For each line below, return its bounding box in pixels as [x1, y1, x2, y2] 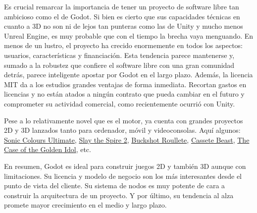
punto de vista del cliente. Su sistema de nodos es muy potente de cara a [4, 180, 225, 191]
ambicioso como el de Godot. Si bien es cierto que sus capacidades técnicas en [4, 11, 240, 21]
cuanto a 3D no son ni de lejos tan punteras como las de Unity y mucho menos [4, 21, 243, 31]
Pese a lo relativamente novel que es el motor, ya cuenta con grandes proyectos [4, 115, 243, 125]
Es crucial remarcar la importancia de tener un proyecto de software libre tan [4, 1, 239, 11]
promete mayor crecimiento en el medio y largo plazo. [4, 200, 167, 210]
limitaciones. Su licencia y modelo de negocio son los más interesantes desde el [4, 170, 242, 181]
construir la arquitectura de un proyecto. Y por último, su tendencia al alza [4, 190, 234, 200]
